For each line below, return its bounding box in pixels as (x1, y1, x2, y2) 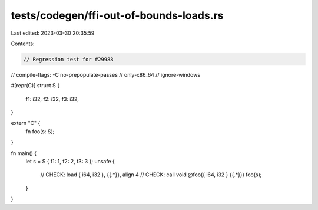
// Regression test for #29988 (23, 56, 114, 63)
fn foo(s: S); (25, 127, 55, 135)
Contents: (11, 40, 35, 47)
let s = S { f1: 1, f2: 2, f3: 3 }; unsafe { (25, 158, 115, 165)
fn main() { (11, 149, 37, 156)
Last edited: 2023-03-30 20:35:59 (11, 29, 95, 37)
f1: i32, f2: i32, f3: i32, (25, 95, 79, 103)
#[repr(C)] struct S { (11, 82, 60, 89)
